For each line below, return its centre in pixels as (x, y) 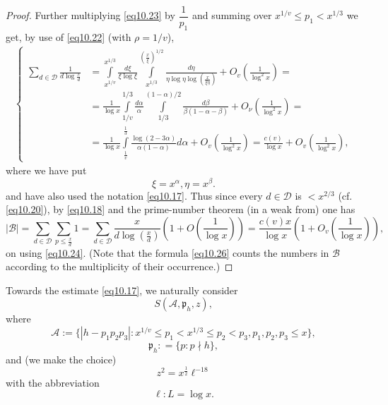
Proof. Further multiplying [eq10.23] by (90, 15)
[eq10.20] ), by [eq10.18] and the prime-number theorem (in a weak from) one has (181, 209)
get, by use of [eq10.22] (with (69, 36)
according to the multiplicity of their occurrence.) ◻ (119, 266)
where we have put (46, 170)
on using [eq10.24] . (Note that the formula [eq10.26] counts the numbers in (167, 252)
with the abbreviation (53, 383)
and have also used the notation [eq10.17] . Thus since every (134, 195)
